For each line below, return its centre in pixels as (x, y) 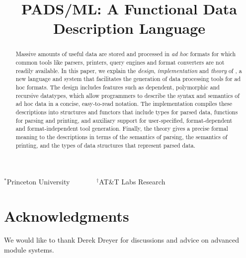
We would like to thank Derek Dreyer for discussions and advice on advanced (122, 239)
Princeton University (38, 182)
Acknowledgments (67, 216)
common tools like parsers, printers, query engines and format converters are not (120, 62)
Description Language (129, 28)
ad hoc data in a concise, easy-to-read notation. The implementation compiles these (124, 104)
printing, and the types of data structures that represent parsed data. (106, 145)
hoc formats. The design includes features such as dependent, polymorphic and (118, 87)
